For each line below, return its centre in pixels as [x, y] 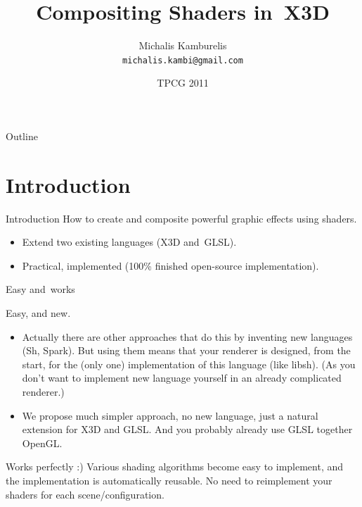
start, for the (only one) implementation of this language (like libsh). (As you [189, 364]
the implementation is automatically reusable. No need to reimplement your [169, 480]
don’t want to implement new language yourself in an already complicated [182, 378]
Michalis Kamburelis [183, 45]
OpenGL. [42, 443]
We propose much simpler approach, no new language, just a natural [170, 415]
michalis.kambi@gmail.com [183, 60]
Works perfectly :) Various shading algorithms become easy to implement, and [175, 467]
